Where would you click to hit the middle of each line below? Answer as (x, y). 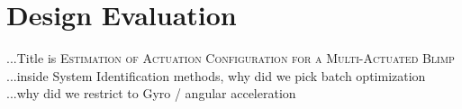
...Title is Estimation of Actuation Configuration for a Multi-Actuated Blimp (231, 58)
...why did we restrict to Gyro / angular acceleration (151, 93)
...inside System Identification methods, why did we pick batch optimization (216, 75)
